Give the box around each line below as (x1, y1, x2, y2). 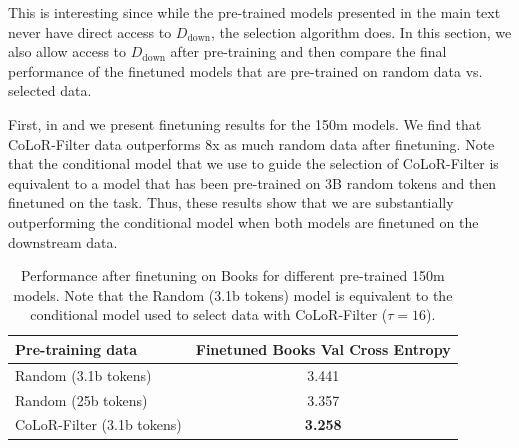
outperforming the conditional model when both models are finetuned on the (8, 211, 479, 232)
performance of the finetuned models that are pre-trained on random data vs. (8, 60, 483, 81)
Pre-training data (15, 338, 138, 359)
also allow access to (8, 41, 127, 62)
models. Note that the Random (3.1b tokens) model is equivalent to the (13, 284, 453, 305)
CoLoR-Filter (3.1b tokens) (15, 414, 182, 435)
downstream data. (8, 231, 118, 252)
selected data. (8, 80, 92, 101)
